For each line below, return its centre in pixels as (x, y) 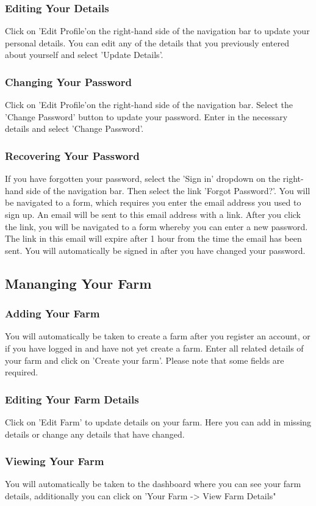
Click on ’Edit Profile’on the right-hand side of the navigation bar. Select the (149, 105)
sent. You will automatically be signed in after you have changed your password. (155, 250)
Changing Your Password (68, 81)
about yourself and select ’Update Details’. (84, 55)
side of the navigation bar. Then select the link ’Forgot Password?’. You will (168, 190)
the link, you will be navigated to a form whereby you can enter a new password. (156, 226)
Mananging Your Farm (78, 283)
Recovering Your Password (72, 155)
